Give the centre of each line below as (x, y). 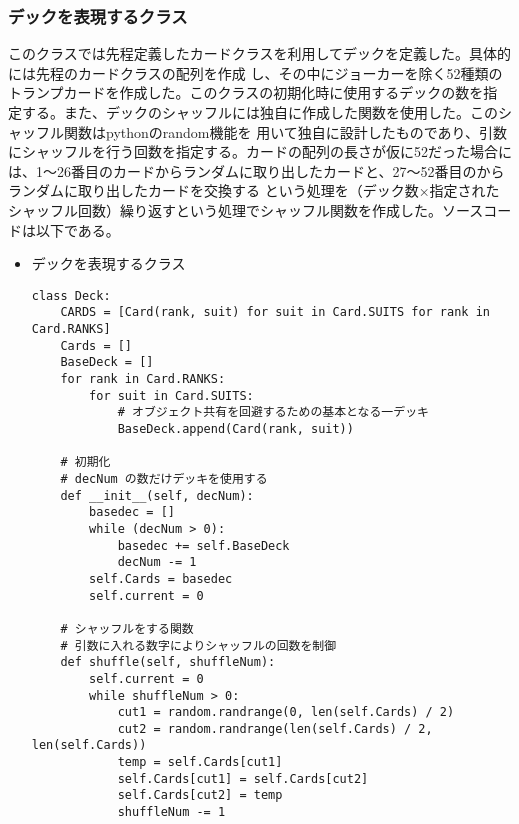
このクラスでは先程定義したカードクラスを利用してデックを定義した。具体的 (260, 53)
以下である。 (77, 229)
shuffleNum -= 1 (171, 812)
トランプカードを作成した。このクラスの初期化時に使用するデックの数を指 (253, 92)
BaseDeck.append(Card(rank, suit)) (235, 429)
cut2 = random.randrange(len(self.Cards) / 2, (275, 728)
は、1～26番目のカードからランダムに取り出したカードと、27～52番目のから (256, 170)
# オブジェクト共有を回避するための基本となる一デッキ (273, 412)
